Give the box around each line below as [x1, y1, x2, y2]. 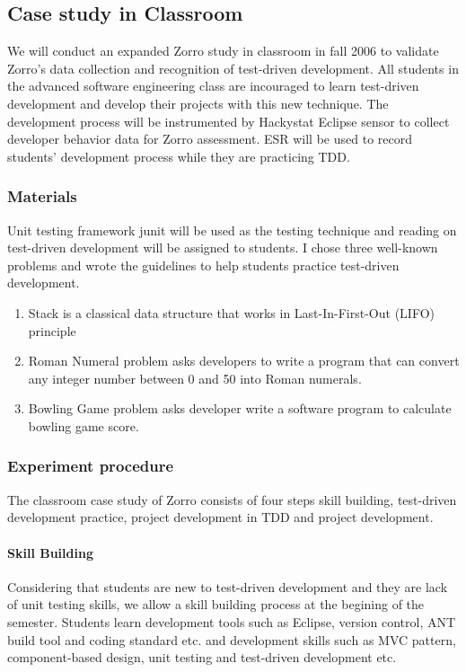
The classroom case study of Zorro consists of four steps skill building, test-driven [7, 490, 457, 508]
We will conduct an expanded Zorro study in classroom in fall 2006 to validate [7, 41, 439, 60]
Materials [7, 185, 77, 208]
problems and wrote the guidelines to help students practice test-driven [7, 255, 400, 274]
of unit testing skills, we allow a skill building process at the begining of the [7, 595, 425, 614]
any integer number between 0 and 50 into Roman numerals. [28, 368, 362, 387]
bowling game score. [28, 416, 139, 435]
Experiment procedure [7, 455, 174, 477]
